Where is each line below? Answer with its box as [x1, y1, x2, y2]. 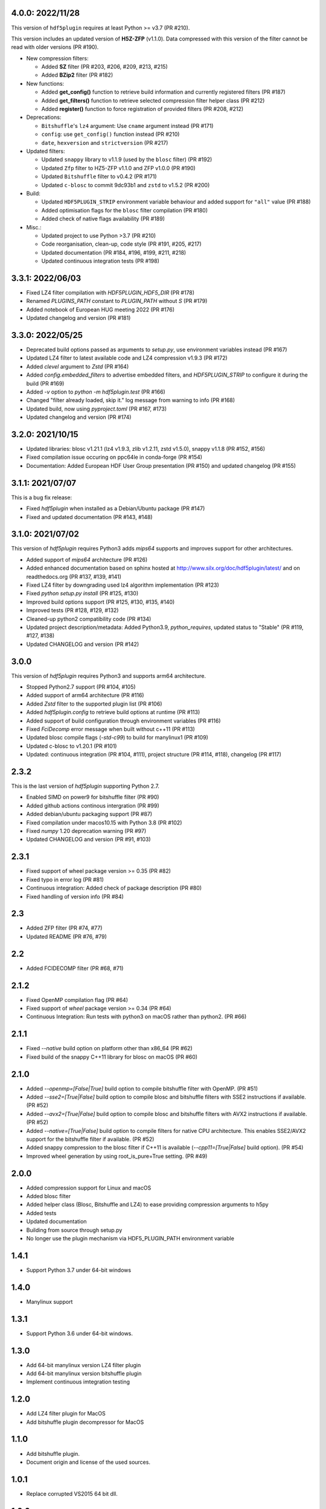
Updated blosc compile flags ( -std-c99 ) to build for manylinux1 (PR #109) [26, 734, 208, 741]
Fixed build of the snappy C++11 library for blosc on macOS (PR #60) [26, 1053, 198, 1061]
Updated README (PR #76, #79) [26, 933, 107, 940]
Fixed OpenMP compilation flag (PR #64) [26, 996, 128, 1003]
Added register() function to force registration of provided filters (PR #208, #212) [41, 106, 244, 113]
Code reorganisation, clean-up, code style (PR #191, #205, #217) [41, 240, 202, 247]
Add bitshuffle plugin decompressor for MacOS [26, 1418, 144, 1426]
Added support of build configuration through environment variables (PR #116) [26, 717, 221, 724]
